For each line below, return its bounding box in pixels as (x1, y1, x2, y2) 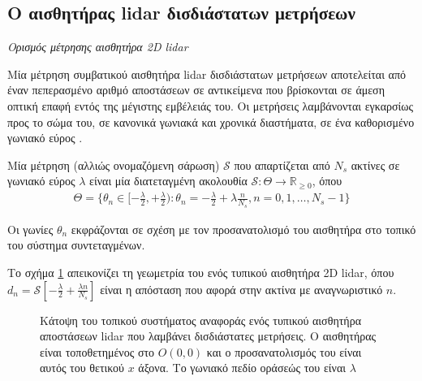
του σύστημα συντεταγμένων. (7, 236, 145, 253)
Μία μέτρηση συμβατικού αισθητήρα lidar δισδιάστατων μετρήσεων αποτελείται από (7, 65, 406, 82)
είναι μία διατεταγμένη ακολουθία (89, 172, 248, 189)
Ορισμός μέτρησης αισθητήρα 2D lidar (7, 38, 188, 55)
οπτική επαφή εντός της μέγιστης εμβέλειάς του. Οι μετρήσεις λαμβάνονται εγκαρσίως (7, 97, 414, 114)
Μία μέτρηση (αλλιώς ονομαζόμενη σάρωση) (7, 156, 220, 173)
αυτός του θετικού (40, 359, 124, 376)
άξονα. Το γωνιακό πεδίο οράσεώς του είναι (138, 359, 347, 376)
